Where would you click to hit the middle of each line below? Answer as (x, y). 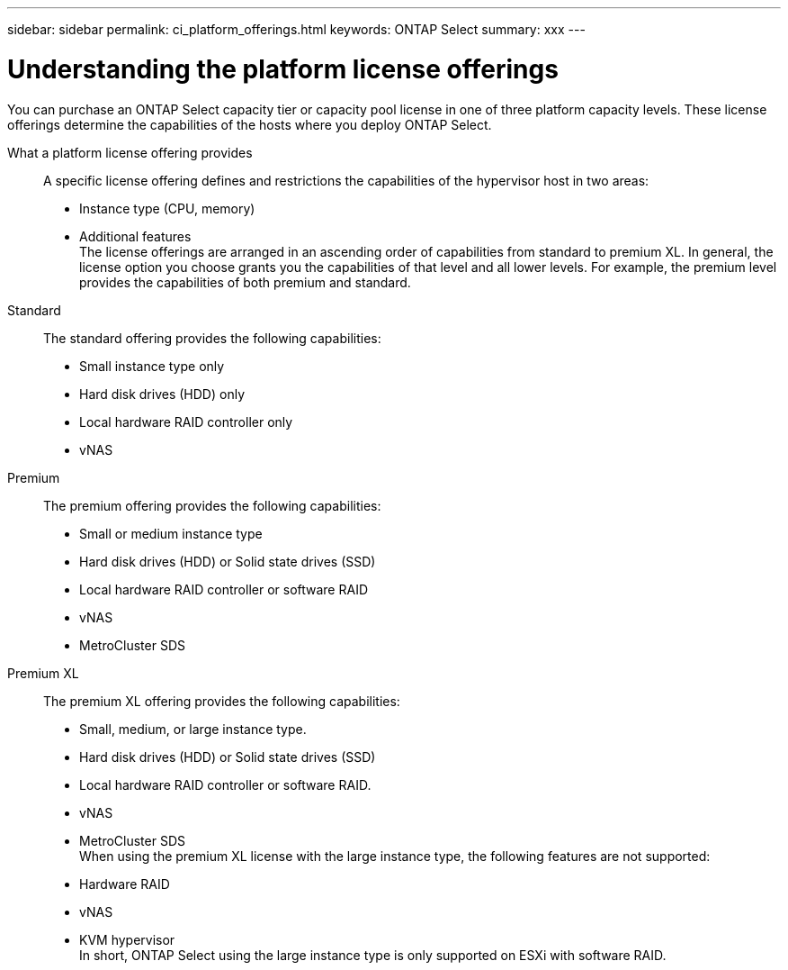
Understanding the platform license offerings (283, 69)
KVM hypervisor (127, 939)
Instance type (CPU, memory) (167, 208)
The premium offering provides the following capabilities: (212, 505)
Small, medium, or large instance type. (193, 729)
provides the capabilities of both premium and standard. (245, 282)
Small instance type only (152, 366)
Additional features (135, 236)
